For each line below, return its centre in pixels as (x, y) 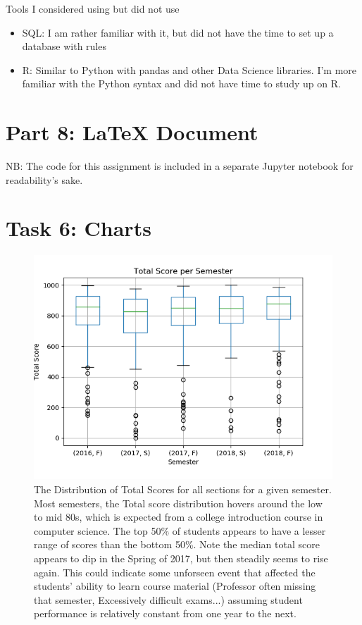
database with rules (64, 46)
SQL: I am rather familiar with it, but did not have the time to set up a (178, 32)
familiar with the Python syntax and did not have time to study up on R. (181, 83)
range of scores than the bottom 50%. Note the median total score (177, 544)
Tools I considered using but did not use (93, 8)
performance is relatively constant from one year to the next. (165, 613)
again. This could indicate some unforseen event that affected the (175, 572)
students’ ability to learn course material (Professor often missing (175, 586)
